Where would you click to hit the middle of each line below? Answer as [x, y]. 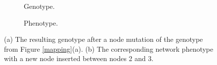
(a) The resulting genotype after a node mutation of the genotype [104, 39]
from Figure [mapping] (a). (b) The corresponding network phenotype [109, 49]
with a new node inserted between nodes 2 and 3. [79, 58]
